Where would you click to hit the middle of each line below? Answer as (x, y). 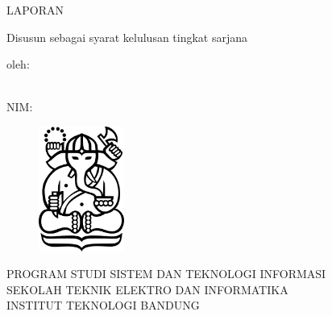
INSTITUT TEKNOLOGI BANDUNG (103, 305)
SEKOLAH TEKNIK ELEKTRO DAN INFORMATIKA (147, 289)
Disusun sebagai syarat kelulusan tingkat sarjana (127, 37)
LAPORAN (35, 10)
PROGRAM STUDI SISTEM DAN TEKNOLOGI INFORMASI (166, 274)
